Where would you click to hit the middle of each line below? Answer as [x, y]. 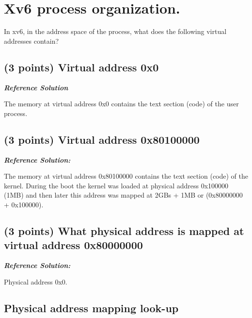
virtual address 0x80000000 [73, 245]
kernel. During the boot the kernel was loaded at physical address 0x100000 [116, 185]
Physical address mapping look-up [91, 308]
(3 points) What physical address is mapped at [124, 230]
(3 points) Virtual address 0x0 [81, 67]
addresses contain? [31, 41]
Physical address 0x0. [36, 281]
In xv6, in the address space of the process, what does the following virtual [115, 31]
